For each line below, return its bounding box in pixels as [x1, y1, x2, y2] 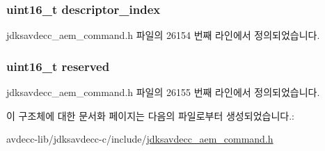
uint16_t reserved [6, 57, 110, 74]
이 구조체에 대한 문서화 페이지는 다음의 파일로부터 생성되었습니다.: [6, 108, 294, 122]
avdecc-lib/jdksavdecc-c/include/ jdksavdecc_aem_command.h [6, 132, 274, 146]
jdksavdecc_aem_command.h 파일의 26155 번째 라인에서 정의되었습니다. [6, 85, 320, 100]
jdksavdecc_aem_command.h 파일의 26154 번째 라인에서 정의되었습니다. [6, 28, 320, 42]
